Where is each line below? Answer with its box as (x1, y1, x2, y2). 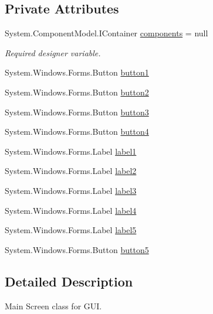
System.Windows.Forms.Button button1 (5, 66, 149, 78)
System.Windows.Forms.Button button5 (5, 243, 149, 255)
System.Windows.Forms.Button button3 (5, 105, 149, 118)
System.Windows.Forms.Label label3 (5, 184, 137, 196)
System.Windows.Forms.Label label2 (5, 165, 137, 177)
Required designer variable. (5, 46, 101, 59)
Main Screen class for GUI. (5, 299, 102, 312)
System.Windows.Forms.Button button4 (5, 125, 149, 138)
